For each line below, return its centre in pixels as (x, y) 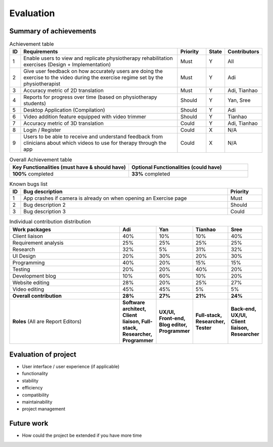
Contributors (244, 52)
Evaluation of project (43, 354)
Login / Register (42, 130)
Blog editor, (173, 325)
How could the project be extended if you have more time (82, 435)
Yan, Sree (239, 100)
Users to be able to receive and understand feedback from (93, 137)
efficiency (32, 388)
